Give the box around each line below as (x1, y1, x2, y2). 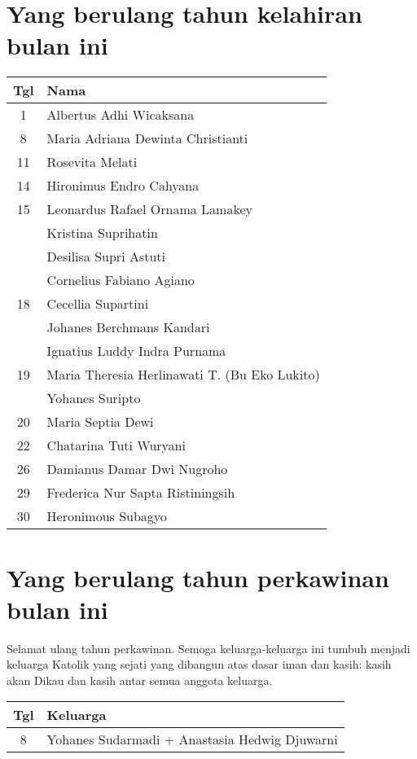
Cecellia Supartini (46, 294, 149, 314)
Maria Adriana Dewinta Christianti (46, 129, 248, 148)
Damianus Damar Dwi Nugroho (46, 459, 228, 479)
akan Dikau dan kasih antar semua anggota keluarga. (7, 671, 273, 688)
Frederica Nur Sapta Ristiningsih (46, 483, 235, 502)
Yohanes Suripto (46, 388, 141, 408)
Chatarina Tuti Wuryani (46, 436, 186, 455)
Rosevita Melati (46, 152, 138, 172)
